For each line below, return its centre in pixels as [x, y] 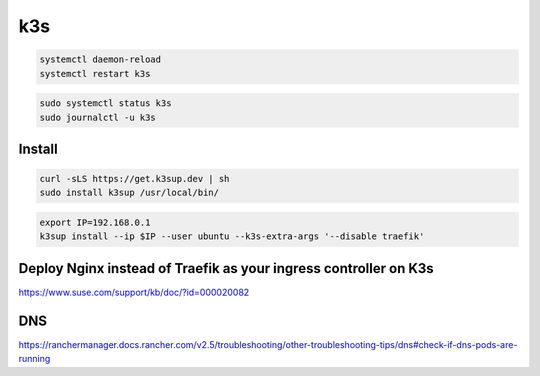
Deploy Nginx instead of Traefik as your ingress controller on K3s [226, 268]
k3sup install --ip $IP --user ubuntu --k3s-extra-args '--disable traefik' [232, 236]
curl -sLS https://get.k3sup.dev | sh [134, 179]
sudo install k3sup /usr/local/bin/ [129, 193]
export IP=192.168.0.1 [95, 223]
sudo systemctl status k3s [105, 103]
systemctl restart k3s [95, 73]
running [34, 359]
